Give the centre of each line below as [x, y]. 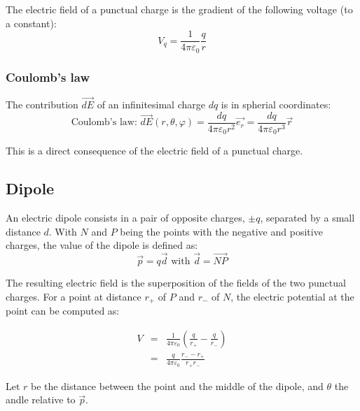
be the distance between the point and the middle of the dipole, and [177, 385]
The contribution [42, 104]
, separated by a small [307, 218]
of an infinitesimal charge [151, 104]
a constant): [31, 23]
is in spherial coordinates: [276, 104]
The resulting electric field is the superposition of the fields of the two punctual [176, 283]
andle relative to [41, 399]
